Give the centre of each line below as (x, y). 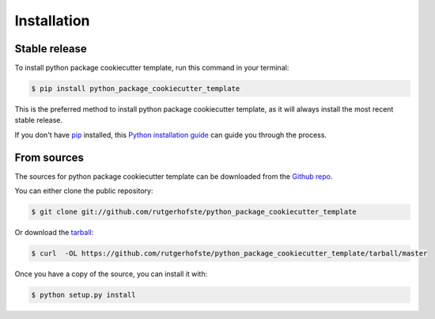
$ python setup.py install (83, 295)
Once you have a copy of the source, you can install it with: (111, 274)
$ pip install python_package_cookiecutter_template (136, 89)
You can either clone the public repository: (84, 191)
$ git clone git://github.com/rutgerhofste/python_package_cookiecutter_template (194, 212)
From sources (49, 157)
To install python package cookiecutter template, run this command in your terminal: (152, 68)
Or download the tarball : (54, 233)
